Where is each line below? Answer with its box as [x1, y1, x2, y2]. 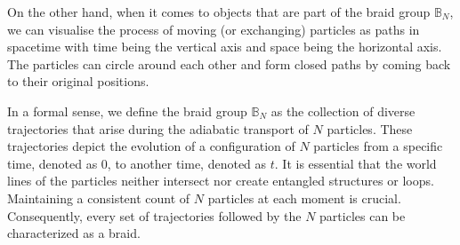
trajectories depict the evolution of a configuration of [7, 137, 295, 155]
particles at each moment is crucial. [207, 188, 401, 207]
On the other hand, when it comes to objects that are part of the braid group [7, 3, 431, 20]
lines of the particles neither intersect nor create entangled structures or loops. [7, 171, 434, 190]
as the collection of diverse [270, 101, 416, 120]
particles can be [319, 206, 406, 225]
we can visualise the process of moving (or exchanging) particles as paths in [7, 20, 420, 38]
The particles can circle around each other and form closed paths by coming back [7, 54, 451, 73]
